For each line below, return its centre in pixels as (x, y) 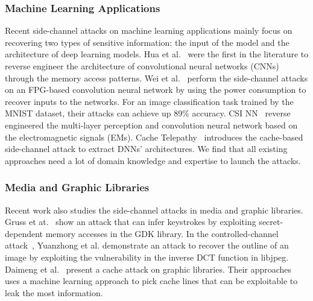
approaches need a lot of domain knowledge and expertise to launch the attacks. (153, 160)
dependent (24, 233)
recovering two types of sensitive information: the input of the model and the (147, 42)
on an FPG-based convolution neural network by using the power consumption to (156, 90)
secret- (271, 222)
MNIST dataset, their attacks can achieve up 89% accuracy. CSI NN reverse (148, 113)
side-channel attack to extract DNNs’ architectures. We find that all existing (146, 149)
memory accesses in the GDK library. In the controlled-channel (162, 233)
